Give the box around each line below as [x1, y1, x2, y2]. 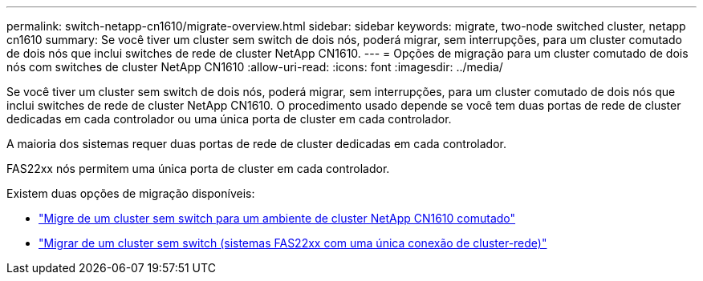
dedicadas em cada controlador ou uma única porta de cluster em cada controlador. [6, 112, 452, 126]
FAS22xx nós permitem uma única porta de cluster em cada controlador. [6, 162, 390, 175]
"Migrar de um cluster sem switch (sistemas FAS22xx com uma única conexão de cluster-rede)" [39, 236, 547, 250]
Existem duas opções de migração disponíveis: [6, 187, 255, 200]
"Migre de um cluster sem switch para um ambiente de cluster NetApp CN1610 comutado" [39, 211, 516, 225]
